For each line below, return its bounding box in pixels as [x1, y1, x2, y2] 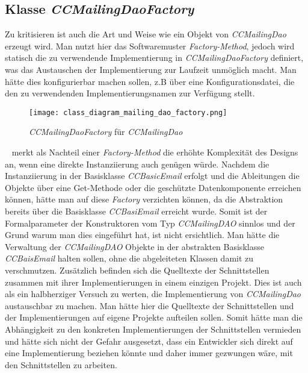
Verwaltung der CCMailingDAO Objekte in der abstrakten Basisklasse [5, 240, 264, 252]
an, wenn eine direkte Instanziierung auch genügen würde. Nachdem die [5, 157, 269, 170]
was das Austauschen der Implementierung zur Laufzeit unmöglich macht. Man [5, 63, 297, 75]
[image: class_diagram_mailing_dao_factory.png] [29, 108, 227, 117]
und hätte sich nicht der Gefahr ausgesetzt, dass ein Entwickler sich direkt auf [5, 334, 293, 347]
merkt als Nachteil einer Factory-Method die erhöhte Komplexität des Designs [11, 146, 298, 158]
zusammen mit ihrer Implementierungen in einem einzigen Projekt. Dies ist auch [5, 275, 302, 288]
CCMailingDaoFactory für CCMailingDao [29, 125, 183, 138]
